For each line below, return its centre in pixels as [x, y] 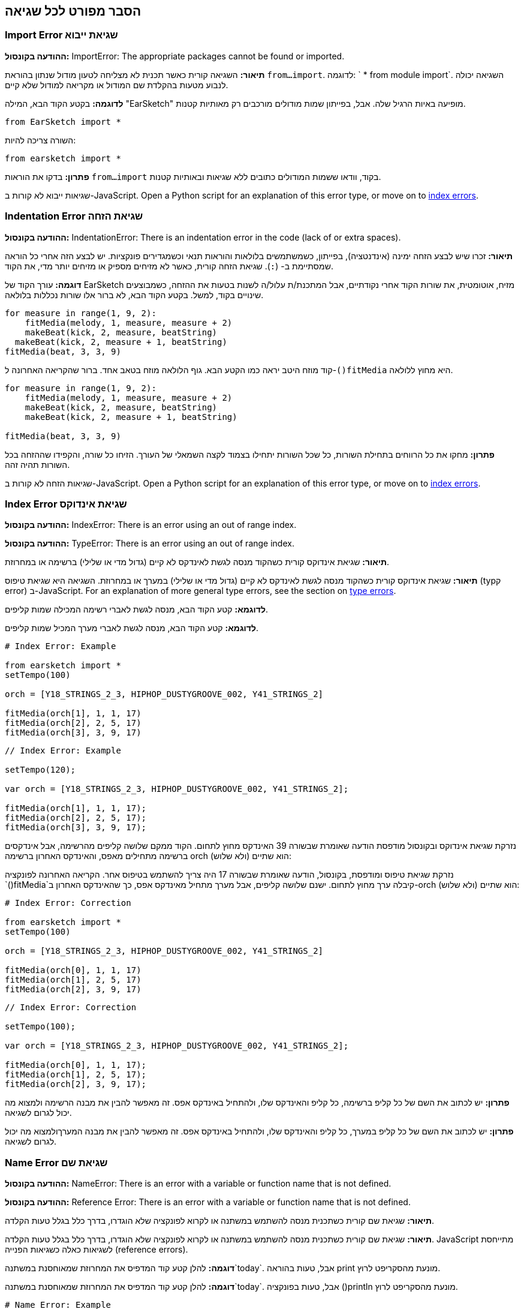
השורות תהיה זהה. [37, 464]
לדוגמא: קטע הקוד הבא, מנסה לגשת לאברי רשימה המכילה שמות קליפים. [136, 610]
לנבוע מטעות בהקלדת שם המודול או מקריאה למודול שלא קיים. [117, 85]
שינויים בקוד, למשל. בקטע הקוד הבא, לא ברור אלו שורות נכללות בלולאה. [134, 295]
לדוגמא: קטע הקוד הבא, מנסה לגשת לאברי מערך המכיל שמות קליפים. [132, 628]
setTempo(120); [40, 770]
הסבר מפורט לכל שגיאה [73, 11]
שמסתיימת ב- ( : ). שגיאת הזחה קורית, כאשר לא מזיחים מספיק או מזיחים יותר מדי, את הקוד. [169, 266]
